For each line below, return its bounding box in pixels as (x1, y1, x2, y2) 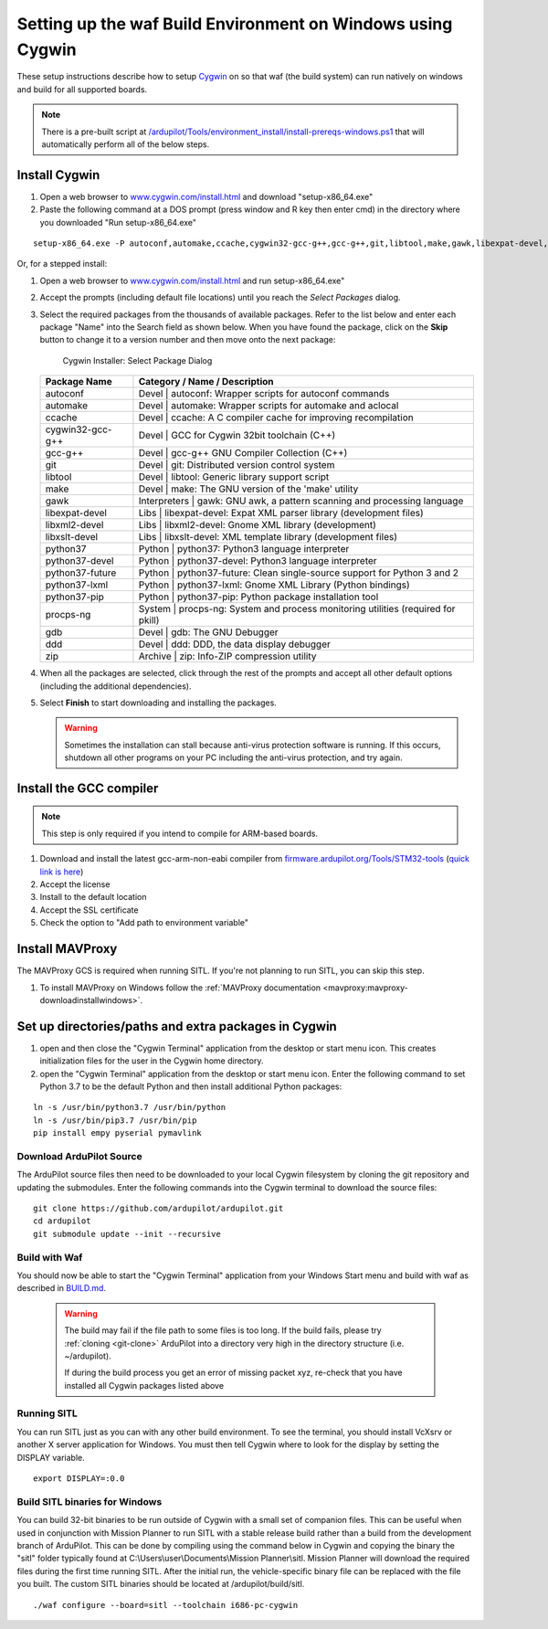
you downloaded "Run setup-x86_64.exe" (39, 217, 196, 227)
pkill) (138, 614, 160, 627)
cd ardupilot (33, 1216, 91, 1226)
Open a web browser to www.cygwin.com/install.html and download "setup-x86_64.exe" (39, 191, 374, 202)
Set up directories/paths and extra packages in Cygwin (16, 1019, 337, 1034)
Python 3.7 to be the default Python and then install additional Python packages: (39, 1081, 342, 1092)
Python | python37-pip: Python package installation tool (138, 590, 379, 603)
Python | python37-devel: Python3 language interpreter (138, 555, 378, 567)
